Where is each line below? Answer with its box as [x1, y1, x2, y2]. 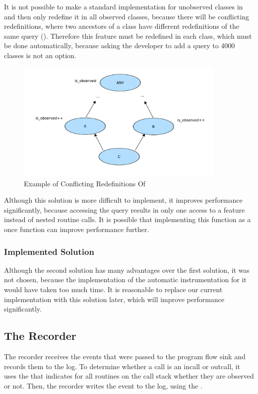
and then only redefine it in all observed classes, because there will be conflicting [4, 11, 249, 21]
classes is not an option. [4, 50, 76, 60]
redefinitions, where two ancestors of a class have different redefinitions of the [4, 21, 239, 31]
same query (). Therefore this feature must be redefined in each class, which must [4, 30, 252, 41]
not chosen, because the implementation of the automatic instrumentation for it [4, 274, 247, 285]
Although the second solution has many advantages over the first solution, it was [4, 264, 250, 275]
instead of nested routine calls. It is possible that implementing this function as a [4, 214, 251, 225]
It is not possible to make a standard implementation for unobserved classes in [4, 1, 243, 11]
